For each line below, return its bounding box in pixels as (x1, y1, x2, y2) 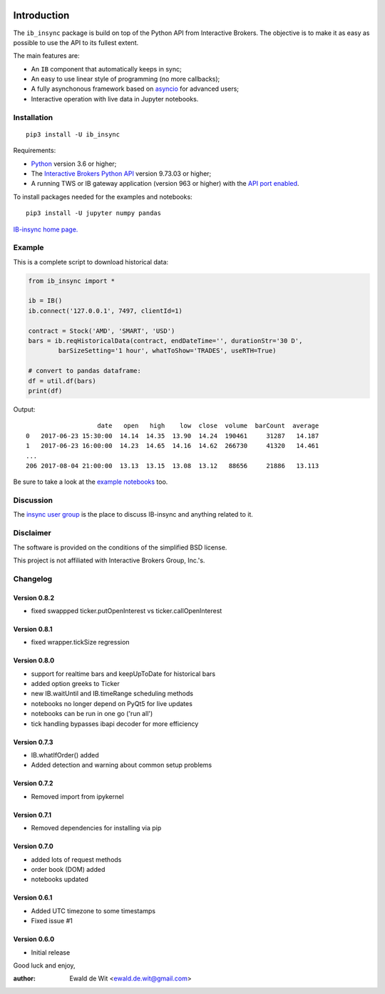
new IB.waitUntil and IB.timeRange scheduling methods (31, 690, 194, 698)
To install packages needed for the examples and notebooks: (13, 192, 192, 201)
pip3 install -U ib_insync (26, 130, 120, 139)
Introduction (13, 9, 70, 21)
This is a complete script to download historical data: (13, 257, 169, 266)
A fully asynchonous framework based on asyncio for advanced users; (31, 84, 239, 93)
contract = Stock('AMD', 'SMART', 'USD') (28, 327, 175, 335)
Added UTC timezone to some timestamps (31, 906, 156, 915)
